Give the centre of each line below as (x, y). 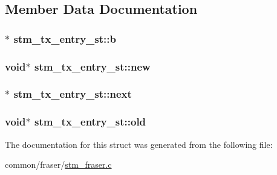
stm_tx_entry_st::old (90, 122)
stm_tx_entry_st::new (92, 66)
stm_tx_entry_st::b (65, 38)
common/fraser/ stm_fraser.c (58, 164)
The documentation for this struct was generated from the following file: (139, 144)
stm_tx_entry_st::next (73, 94)
